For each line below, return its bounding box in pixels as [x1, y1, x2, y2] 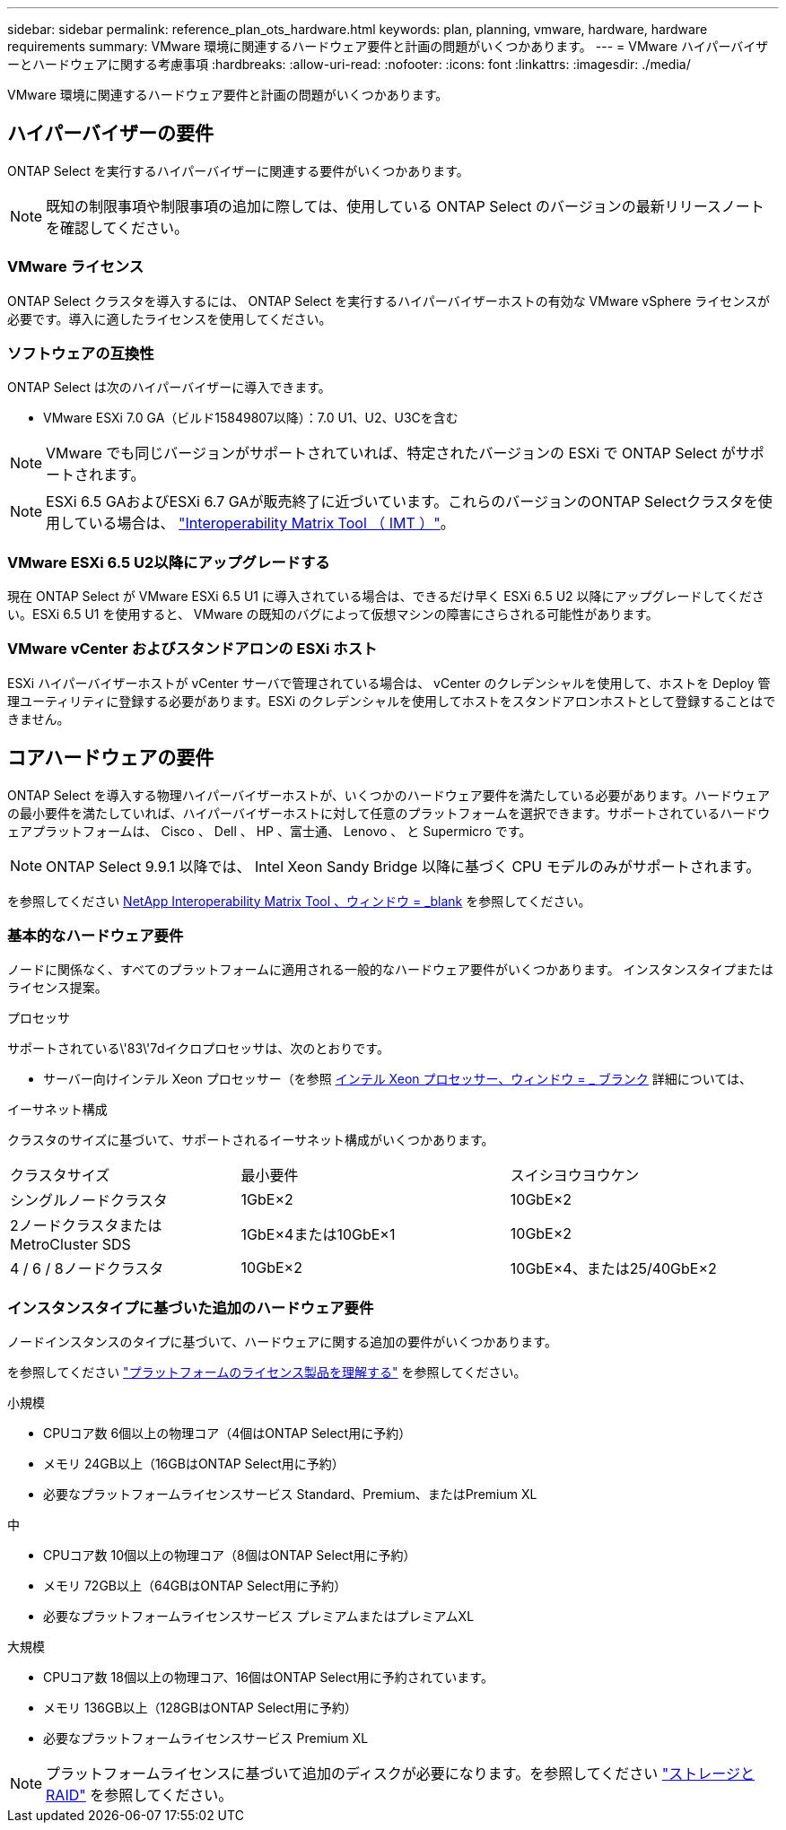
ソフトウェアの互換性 [7, 344, 154, 362]
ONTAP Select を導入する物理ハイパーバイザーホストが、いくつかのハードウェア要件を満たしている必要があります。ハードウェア [7, 787, 771, 803]
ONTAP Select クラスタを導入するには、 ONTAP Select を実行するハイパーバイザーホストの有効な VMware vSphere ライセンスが [7, 292, 771, 309]
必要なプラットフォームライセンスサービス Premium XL [43, 1730, 369, 1747]
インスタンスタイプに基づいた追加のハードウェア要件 [7, 1298, 374, 1317]
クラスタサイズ [10, 1166, 110, 1185]
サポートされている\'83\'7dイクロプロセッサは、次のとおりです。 [7, 1041, 389, 1057]
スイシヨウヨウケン [510, 1166, 640, 1185]
